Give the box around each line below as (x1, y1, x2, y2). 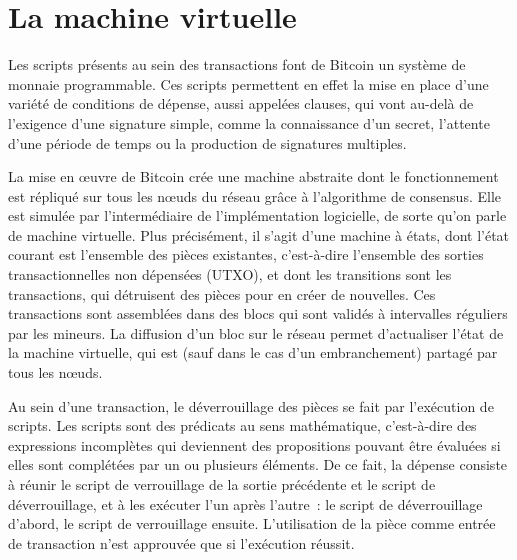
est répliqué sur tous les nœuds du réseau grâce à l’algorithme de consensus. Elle (8, 185, 501, 206)
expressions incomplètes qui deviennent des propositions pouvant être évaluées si (8, 434, 501, 455)
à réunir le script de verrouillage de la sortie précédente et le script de (8, 474, 436, 494)
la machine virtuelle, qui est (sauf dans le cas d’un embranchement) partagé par (8, 342, 498, 363)
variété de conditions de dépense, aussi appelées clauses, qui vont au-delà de (8, 93, 474, 114)
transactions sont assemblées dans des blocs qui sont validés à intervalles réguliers (8, 303, 508, 324)
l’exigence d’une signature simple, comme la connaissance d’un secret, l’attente (8, 112, 490, 133)
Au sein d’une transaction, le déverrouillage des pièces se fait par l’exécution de (8, 395, 494, 416)
